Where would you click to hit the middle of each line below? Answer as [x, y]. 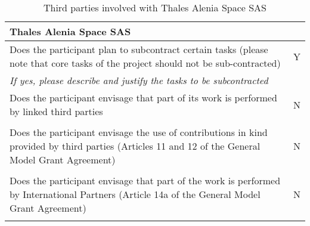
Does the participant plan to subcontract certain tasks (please [139, 49]
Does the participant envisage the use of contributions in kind [139, 132]
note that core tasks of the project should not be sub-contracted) [145, 63]
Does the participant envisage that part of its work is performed [143, 97]
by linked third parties [56, 111]
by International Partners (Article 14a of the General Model [135, 194]
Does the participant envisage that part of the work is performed [145, 180]
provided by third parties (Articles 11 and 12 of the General [135, 146]
